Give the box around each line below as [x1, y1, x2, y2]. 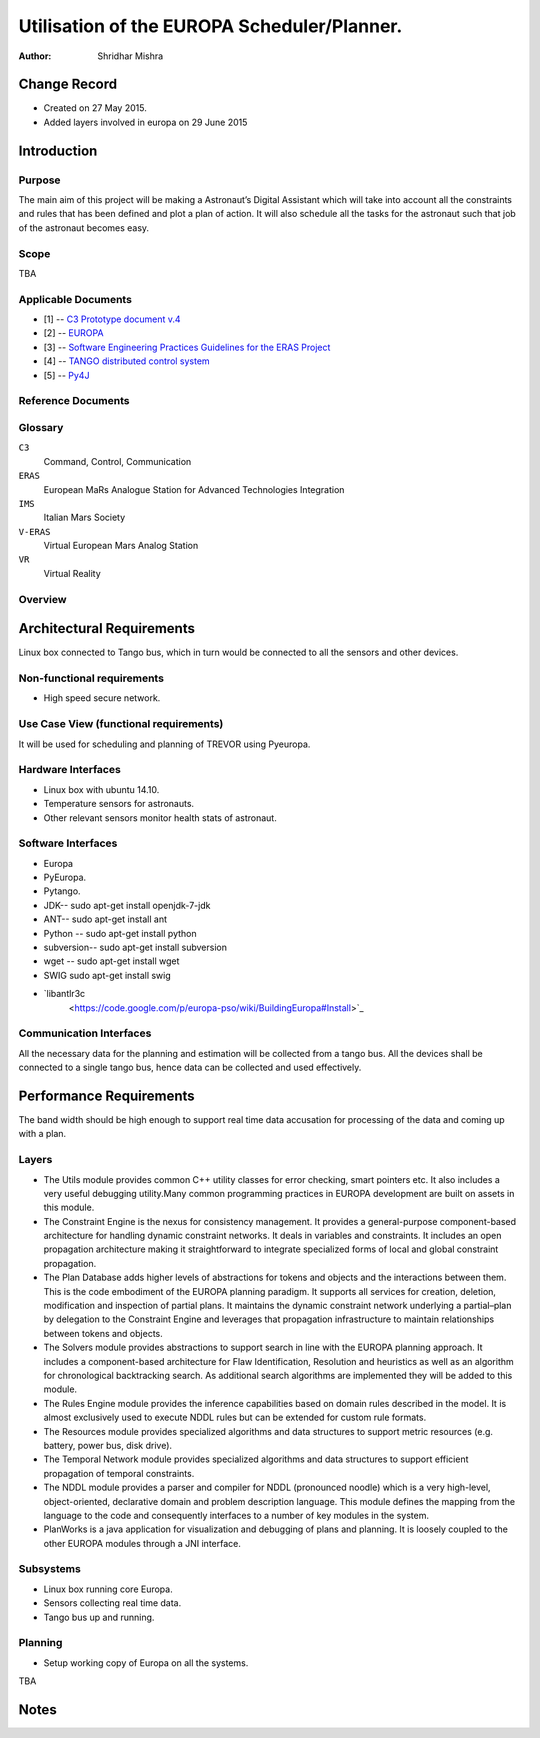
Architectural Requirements [18, 620, 195, 637]
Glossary [18, 420, 64, 434]
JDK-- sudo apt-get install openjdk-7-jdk [43, 899, 211, 911]
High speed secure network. [43, 692, 161, 704]
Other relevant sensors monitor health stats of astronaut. [43, 811, 277, 824]
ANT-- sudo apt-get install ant [43, 913, 168, 925]
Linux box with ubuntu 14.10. [43, 783, 160, 795]
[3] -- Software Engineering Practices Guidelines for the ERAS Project [43, 341, 331, 353]
